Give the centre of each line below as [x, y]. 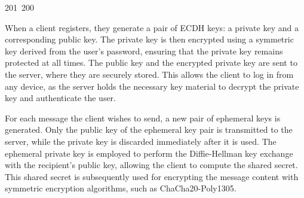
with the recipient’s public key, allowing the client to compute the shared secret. [151, 165]
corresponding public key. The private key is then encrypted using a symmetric [149, 39]
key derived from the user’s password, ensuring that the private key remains [144, 51]
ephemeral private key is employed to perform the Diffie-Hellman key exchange [149, 153]
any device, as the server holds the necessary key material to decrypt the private [152, 86]
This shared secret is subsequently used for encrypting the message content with [152, 176]
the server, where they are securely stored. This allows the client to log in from [149, 74]
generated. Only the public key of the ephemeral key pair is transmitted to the [149, 130]
